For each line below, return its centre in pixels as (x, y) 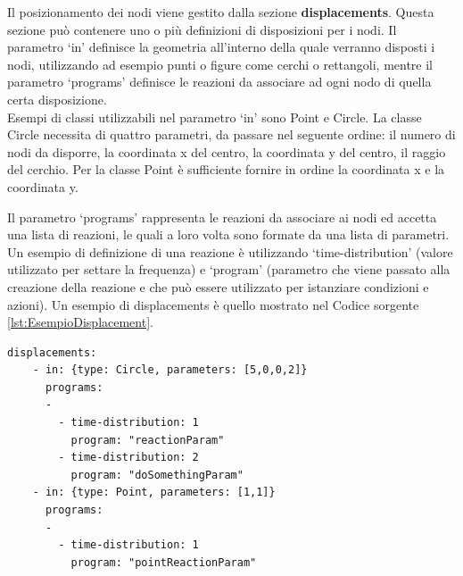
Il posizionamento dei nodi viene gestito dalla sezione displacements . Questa (221, 12)
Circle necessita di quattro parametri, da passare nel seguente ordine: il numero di (231, 134)
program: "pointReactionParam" (164, 562)
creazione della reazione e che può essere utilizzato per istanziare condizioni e (218, 286)
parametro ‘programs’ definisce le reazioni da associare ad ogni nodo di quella (219, 82)
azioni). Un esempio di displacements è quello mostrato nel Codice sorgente (213, 304)
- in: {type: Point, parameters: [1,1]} (154, 493)
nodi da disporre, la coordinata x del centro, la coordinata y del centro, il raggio (227, 151)
